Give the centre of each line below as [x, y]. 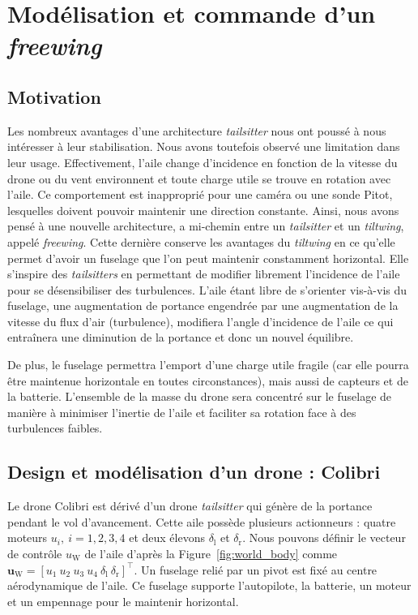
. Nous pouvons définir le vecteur [324, 538]
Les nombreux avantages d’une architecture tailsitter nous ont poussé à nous [197, 130]
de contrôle [35, 554]
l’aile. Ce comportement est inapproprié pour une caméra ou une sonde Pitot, [200, 194]
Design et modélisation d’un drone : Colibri [194, 472]
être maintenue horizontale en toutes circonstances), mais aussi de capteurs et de [208, 380]
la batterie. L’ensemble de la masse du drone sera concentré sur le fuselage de [200, 396]
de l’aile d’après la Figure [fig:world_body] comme [211, 554]
